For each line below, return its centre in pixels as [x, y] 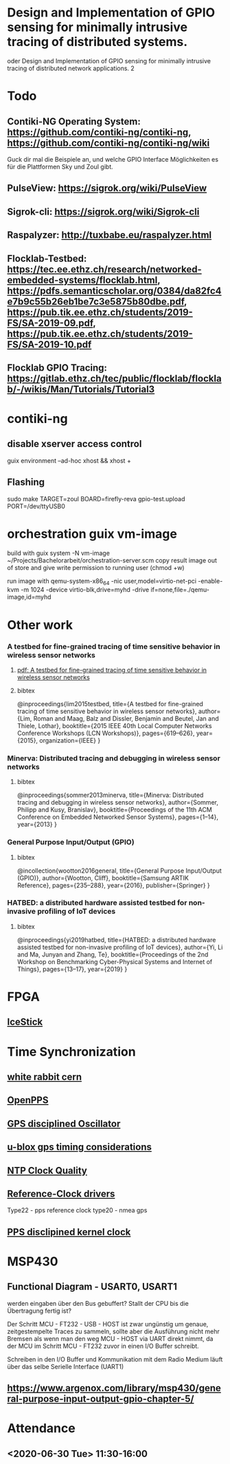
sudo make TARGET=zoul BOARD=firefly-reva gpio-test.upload [96, 499]
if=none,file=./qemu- [180, 590]
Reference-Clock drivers [61, 1193]
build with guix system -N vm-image [58, 553]
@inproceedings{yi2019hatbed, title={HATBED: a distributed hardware [116, 939]
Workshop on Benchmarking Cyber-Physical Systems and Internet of [115, 961]
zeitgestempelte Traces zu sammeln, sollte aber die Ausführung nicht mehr [113, 1331]
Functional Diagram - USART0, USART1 [92, 1287]
